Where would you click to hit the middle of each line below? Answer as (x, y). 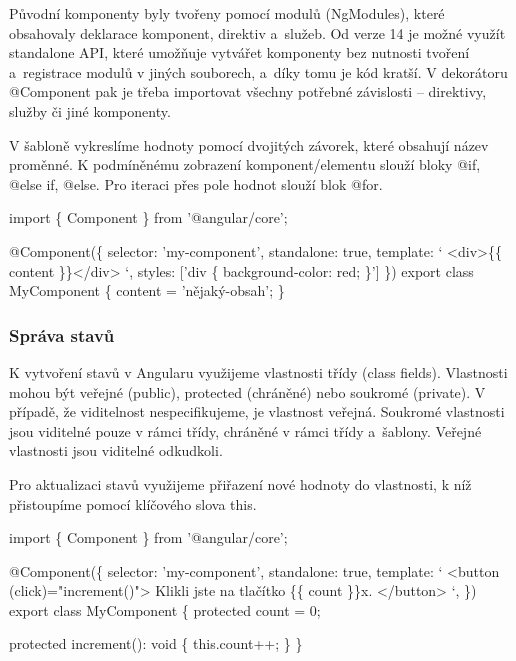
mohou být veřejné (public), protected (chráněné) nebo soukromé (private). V (247, 391)
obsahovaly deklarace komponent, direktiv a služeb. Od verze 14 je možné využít (257, 32)
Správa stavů (62, 334)
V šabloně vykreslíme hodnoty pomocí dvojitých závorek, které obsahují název (249, 144)
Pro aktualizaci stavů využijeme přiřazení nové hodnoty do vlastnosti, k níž (240, 483)
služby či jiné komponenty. (90, 110)
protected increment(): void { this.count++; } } (156, 643)
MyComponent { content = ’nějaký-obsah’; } (147, 290)
